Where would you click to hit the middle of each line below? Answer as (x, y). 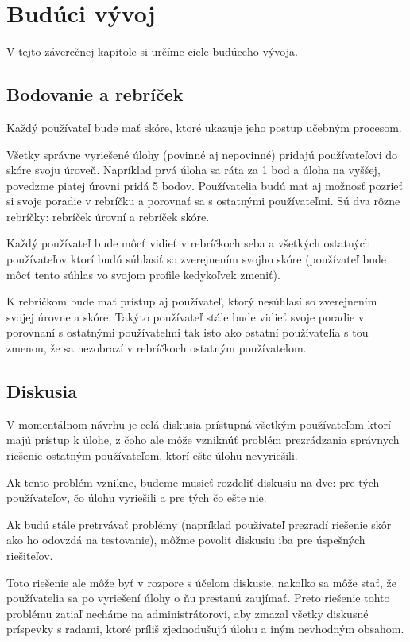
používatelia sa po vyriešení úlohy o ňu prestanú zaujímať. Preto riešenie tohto (198, 598)
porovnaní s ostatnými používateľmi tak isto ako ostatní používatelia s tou (188, 332)
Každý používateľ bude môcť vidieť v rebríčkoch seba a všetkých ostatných (189, 243)
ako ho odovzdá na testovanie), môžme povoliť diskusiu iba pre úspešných (186, 540)
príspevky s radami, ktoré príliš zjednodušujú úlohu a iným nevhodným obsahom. (205, 629)
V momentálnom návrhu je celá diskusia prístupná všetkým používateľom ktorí (199, 424)
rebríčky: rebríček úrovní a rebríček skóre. (108, 216)
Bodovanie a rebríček (95, 94)
